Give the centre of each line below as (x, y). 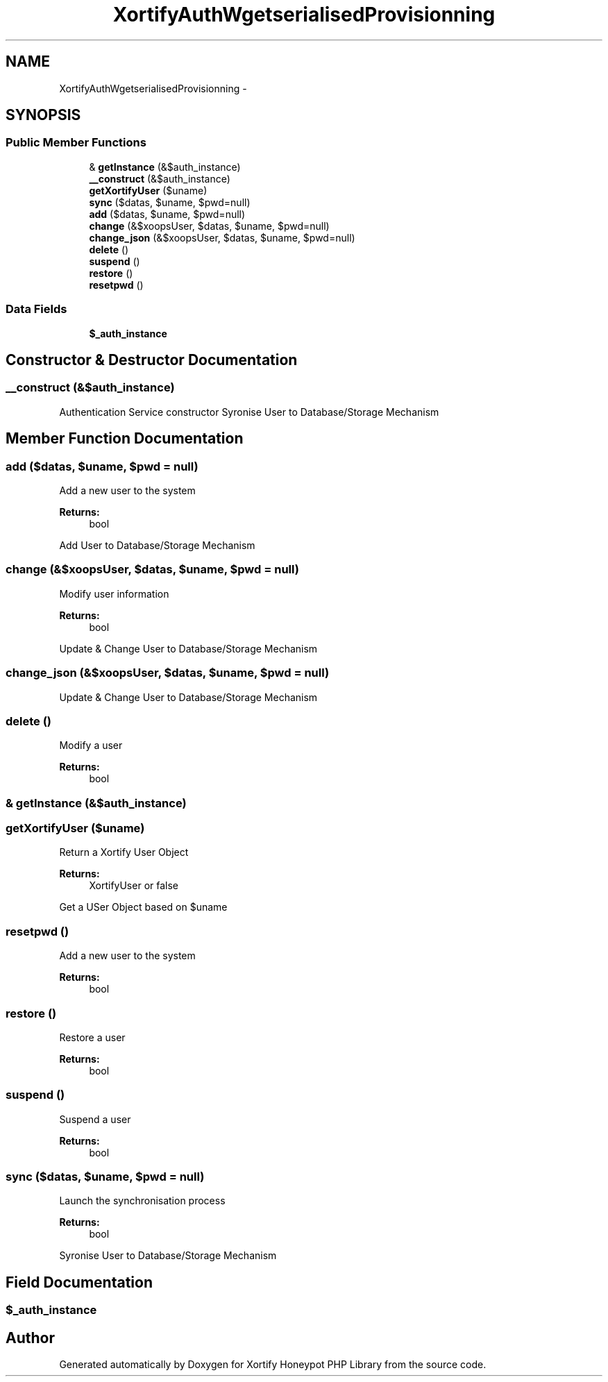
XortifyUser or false (134, 886)
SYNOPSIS (43, 115)
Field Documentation (79, 1282)
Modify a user (91, 745)
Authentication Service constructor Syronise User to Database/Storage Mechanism (249, 412)
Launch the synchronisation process (142, 1201)
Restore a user (92, 1037)
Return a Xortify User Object (124, 852)
